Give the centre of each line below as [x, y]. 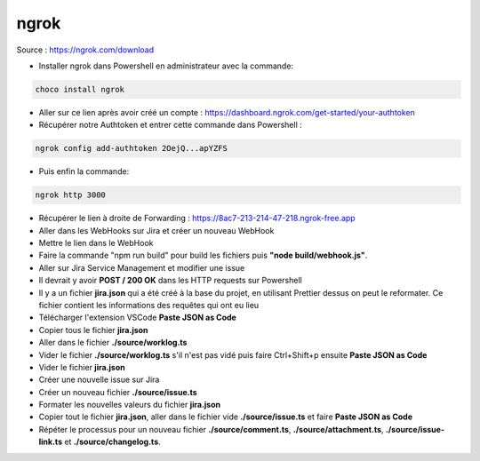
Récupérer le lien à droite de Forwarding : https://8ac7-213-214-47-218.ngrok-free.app [197, 219]
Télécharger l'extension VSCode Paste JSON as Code [138, 318]
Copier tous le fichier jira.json [93, 330]
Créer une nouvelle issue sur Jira [99, 380]
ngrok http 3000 [71, 195]
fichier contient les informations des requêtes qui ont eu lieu [149, 305]
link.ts [50, 442]
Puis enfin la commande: [84, 171]
